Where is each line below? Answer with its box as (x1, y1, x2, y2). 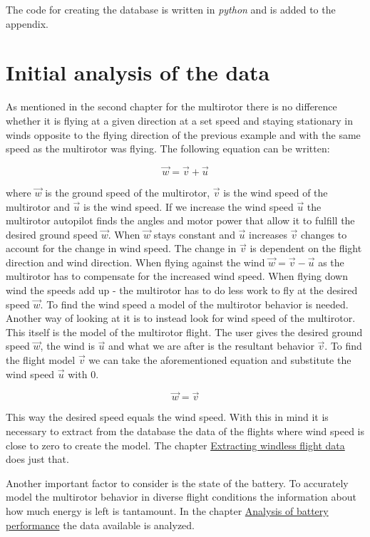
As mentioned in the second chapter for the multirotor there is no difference (6, 99, 337, 114)
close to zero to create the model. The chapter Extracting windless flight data (6, 437, 345, 452)
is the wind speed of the (223, 184, 328, 199)
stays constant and (153, 226, 235, 241)
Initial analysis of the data (6, 58, 270, 87)
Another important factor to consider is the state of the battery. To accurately (6, 475, 349, 490)
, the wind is (40, 338, 95, 353)
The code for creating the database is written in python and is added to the (6, 2, 336, 16)
